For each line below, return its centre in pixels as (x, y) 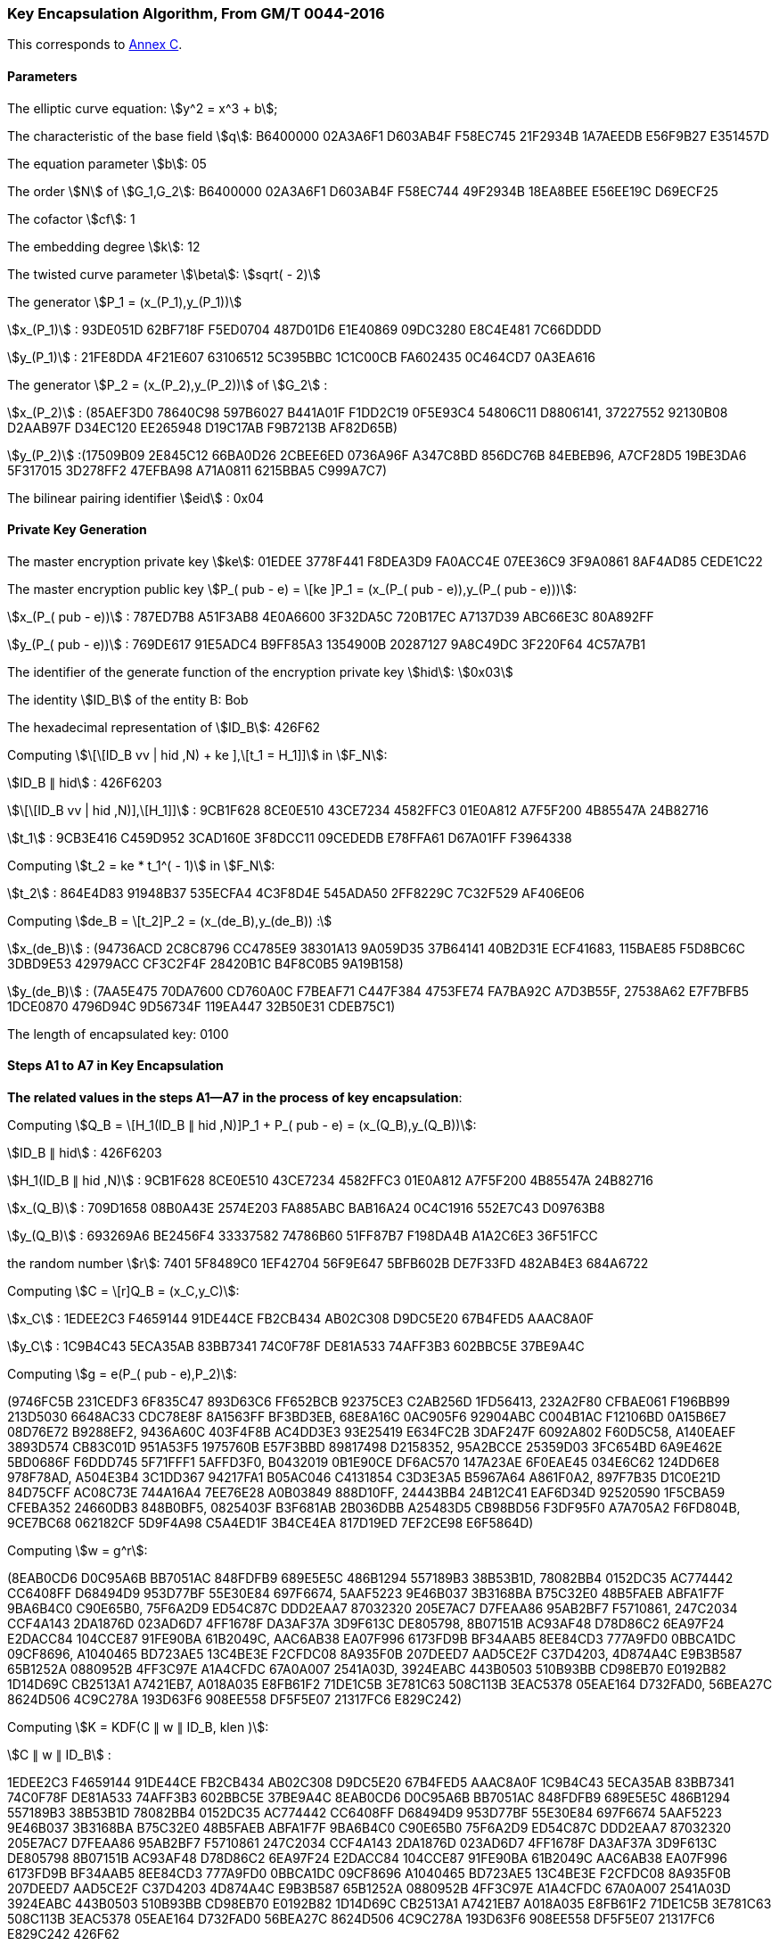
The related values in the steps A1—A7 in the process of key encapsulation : (235, 1098)
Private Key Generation (77, 530)
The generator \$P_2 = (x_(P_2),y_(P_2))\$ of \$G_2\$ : (168, 384)
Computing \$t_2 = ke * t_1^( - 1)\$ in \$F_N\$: (141, 865)
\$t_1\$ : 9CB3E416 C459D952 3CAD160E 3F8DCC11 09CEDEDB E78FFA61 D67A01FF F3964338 (290, 837)
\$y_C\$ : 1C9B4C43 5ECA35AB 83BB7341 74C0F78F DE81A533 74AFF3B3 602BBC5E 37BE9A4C (296, 1347)
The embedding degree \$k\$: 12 (104, 246)
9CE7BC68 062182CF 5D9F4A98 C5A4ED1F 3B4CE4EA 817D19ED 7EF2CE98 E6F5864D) (271, 1523)
